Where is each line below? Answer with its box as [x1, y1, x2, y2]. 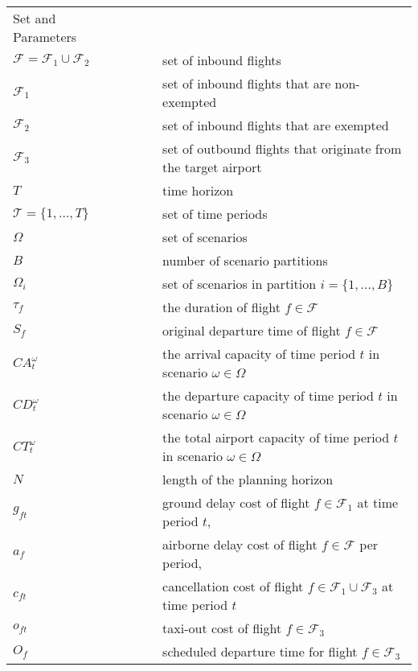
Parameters [13, 27, 77, 46]
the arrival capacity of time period [162, 344, 356, 363]
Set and [13, 9, 56, 27]
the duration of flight [162, 298, 281, 316]
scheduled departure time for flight [162, 642, 358, 661]
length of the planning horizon [162, 470, 334, 488]
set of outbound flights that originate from [162, 139, 402, 158]
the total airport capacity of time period [162, 428, 390, 447]
